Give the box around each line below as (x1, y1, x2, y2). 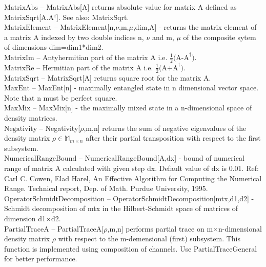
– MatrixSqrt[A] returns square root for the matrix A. (41, 72, 211, 83)
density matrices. (4, 112, 57, 123)
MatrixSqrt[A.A (4, 11, 54, 22)
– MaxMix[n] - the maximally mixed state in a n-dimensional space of (33, 102, 252, 113)
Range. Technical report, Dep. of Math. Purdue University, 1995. (4, 183, 208, 194)
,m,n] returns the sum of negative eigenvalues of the (84, 122, 247, 133)
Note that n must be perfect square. (4, 92, 117, 103)
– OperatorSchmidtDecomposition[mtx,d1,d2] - (107, 193, 254, 203)
